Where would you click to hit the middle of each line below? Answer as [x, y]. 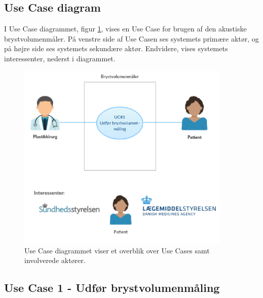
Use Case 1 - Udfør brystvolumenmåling [112, 288]
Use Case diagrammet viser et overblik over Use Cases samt [117, 250]
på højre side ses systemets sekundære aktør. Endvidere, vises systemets [116, 48]
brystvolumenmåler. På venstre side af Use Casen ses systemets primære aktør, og [131, 38]
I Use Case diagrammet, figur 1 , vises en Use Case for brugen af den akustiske [125, 29]
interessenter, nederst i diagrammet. [60, 58]
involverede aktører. [55, 260]
